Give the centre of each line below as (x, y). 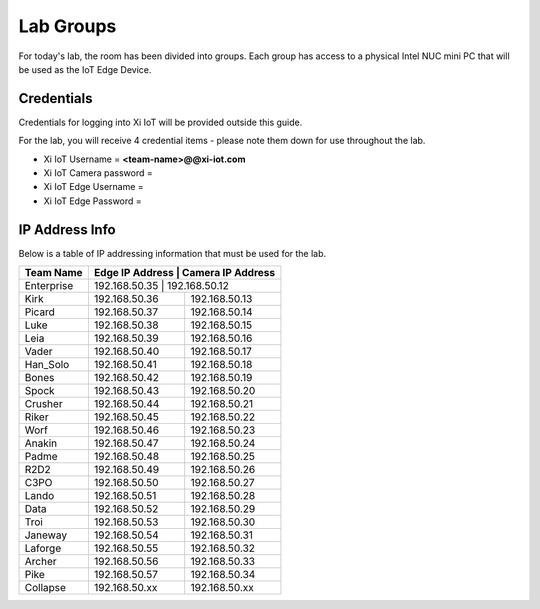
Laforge (43, 548)
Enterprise (49, 286)
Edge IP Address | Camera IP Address (184, 273)
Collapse (45, 588)
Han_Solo (47, 365)
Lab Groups (67, 26)
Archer (40, 562)
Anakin (41, 443)
